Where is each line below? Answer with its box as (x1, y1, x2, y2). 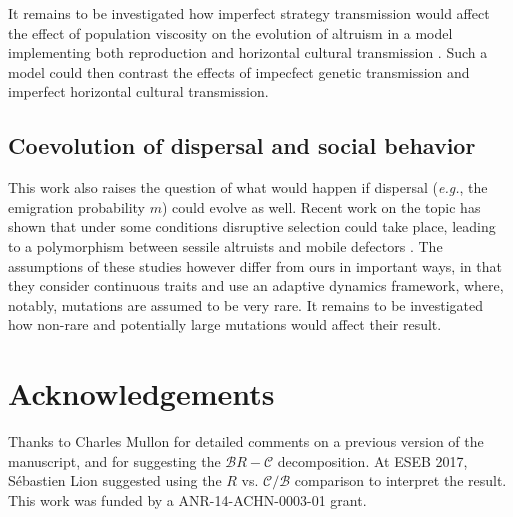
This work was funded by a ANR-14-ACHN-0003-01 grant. (8, 489, 367, 510)
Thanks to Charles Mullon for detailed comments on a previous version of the (8, 431, 484, 452)
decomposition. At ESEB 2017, (277, 450, 468, 471)
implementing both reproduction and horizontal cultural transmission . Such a (8, 42, 488, 63)
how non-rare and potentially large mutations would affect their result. (8, 314, 442, 335)
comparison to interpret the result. (294, 470, 507, 491)
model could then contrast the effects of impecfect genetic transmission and (8, 61, 470, 82)
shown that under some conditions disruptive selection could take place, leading (8, 216, 496, 237)
